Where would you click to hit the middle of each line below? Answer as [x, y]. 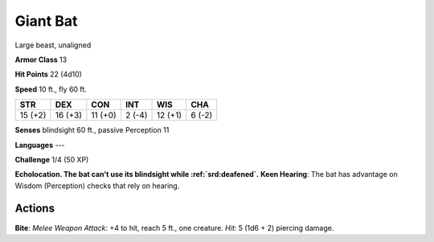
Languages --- [40, 145]
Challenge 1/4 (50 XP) [52, 159]
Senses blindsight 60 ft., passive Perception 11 [92, 130]
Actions [35, 209]
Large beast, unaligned [53, 45]
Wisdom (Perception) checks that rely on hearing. [97, 186]
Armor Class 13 [41, 59]
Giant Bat [46, 21]
